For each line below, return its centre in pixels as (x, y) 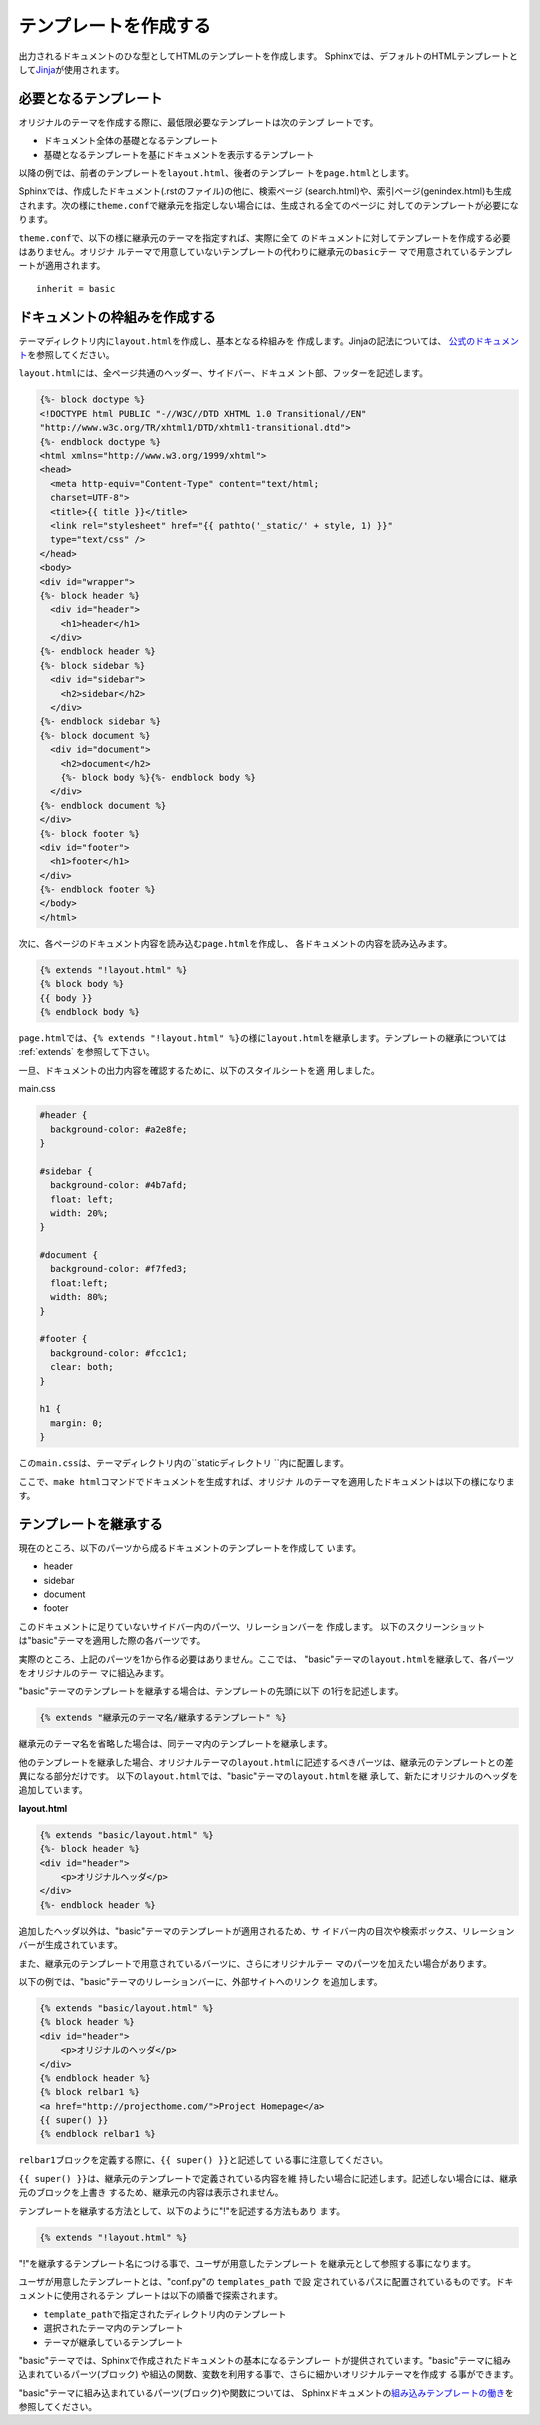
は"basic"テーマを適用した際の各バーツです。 (112, 1641)
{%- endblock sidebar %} (100, 721)
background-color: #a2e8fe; (119, 1129)
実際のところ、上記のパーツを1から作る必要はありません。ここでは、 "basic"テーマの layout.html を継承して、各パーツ (266, 1659)
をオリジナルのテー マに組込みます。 (94, 1672)
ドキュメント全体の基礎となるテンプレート (131, 141)
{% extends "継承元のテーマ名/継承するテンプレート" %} (163, 1718)
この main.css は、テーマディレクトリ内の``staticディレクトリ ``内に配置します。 (183, 1463)
